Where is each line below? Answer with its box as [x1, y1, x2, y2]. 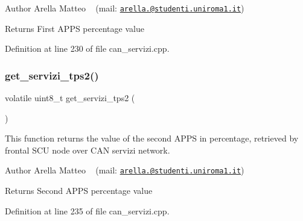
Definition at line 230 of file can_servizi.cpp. [5, 42, 170, 55]
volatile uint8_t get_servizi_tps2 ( [5, 92, 135, 104]
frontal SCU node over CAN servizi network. [5, 143, 170, 156]
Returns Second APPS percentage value [5, 184, 153, 197]
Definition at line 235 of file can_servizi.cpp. [5, 204, 170, 217]
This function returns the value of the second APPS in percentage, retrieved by [5, 132, 299, 145]
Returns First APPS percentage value [5, 22, 144, 34]
